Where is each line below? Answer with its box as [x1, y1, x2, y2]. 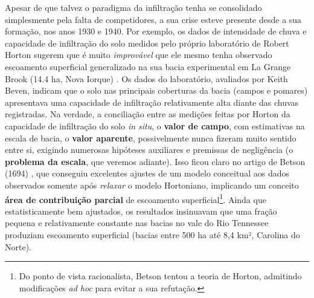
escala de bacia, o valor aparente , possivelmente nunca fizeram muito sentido [5, 131, 296, 144]
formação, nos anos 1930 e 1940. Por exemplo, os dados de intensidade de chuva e [5, 25, 307, 37]
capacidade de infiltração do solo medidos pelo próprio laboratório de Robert [5, 36, 289, 49]
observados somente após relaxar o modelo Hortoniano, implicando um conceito [5, 178, 299, 191]
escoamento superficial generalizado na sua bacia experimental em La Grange [5, 60, 291, 73]
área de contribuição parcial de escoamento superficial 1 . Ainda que [5, 191, 266, 206]
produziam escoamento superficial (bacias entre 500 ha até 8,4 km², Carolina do [5, 228, 300, 241]
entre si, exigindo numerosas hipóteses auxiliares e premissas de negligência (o [5, 143, 293, 156]
